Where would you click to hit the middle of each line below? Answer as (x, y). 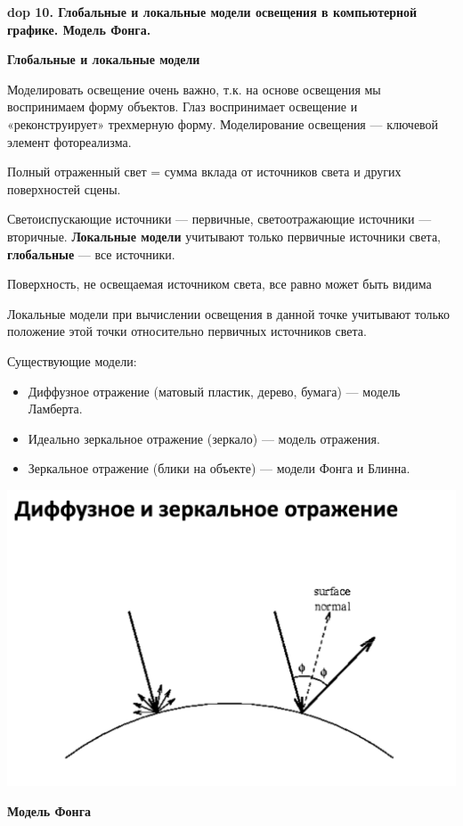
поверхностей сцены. (64, 188)
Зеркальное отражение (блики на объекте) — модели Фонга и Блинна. (219, 468)
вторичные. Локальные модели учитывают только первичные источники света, (224, 236)
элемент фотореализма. (69, 141)
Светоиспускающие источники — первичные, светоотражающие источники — (219, 219)
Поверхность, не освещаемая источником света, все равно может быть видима (219, 284)
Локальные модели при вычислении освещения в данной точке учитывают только (228, 313)
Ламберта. (55, 409)
